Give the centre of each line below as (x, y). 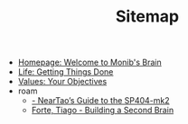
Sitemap (147, 17)
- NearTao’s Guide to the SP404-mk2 (100, 101)
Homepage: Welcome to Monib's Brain (90, 62)
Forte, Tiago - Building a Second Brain (103, 111)
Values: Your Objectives (62, 82)
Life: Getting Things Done (66, 72)
